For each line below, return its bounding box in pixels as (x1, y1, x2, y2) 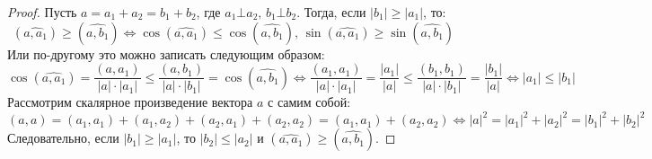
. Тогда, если (296, 3, 366, 21)
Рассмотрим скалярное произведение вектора (7, 93, 253, 111)
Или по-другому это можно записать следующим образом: (7, 44, 325, 63)
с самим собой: (268, 93, 351, 111)
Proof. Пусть (7, 3, 77, 21)
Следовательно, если (7, 128, 119, 147)
